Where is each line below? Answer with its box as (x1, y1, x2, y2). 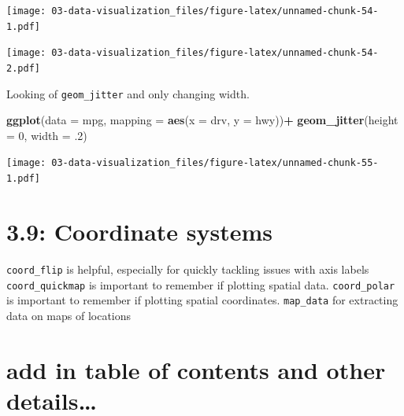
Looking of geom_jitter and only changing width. (6, 85, 250, 101)
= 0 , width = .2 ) (6, 127, 87, 143)
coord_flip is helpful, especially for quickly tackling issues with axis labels (6, 260, 369, 277)
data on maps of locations (6, 307, 132, 323)
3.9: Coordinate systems (6, 215, 273, 247)
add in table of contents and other (6, 353, 386, 385)
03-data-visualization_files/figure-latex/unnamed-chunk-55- (51, 157, 379, 169)
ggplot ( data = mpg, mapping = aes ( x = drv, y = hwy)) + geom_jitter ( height (6, 112, 398, 128)
